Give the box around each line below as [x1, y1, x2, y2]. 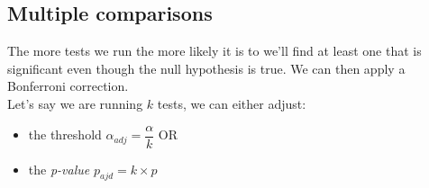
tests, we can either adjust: [157, 94, 306, 112]
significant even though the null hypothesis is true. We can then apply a [7, 58, 406, 77]
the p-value [28, 159, 90, 178]
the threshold [28, 125, 102, 144]
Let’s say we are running [7, 94, 143, 112]
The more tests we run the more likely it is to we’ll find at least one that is [7, 41, 422, 60]
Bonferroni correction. [7, 76, 129, 95]
